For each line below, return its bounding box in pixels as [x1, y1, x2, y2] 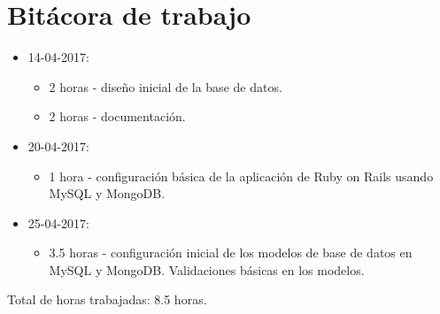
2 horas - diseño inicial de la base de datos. [49, 77, 282, 96]
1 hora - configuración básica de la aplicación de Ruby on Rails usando [49, 166, 434, 185]
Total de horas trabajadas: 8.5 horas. [7, 290, 207, 309]
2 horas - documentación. [49, 107, 186, 126]
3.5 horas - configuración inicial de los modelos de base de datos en [49, 243, 413, 262]
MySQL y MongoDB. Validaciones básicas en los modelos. [49, 260, 365, 279]
